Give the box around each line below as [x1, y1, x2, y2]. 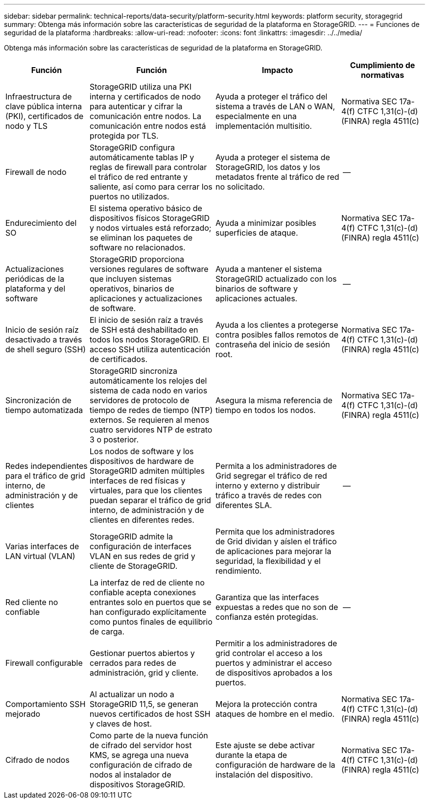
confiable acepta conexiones [90, 587, 196, 597]
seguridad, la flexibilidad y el [215, 556, 321, 566]
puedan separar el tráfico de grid [90, 495, 211, 505]
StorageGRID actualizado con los [215, 274, 337, 284]
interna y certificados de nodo [90, 92, 201, 101]
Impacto [262, 65, 293, 75]
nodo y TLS [5, 121, 48, 131]
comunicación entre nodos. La [90, 111, 202, 121]
